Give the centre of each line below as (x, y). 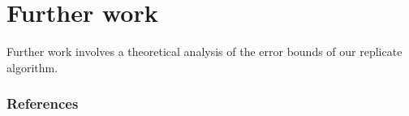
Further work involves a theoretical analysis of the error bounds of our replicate (204, 52)
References (43, 103)
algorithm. (32, 67)
